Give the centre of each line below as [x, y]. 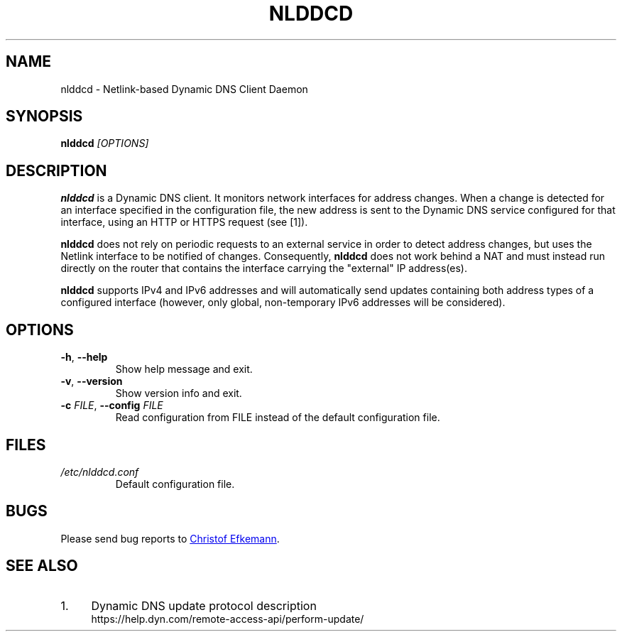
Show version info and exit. [179, 393]
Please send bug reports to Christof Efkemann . [170, 538]
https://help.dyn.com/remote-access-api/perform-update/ [228, 619]
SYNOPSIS [44, 116]
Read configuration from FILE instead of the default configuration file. [278, 418]
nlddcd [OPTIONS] [105, 143]
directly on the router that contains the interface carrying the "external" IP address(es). [264, 268]
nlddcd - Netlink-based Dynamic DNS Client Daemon [184, 89]
